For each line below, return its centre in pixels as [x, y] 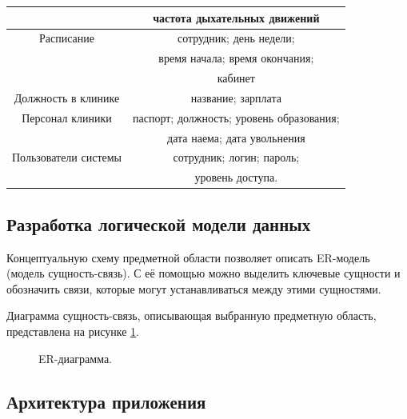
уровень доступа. [236, 177]
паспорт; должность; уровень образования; [236, 117]
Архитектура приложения [106, 401]
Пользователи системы [67, 157]
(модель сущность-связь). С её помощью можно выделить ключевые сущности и [203, 273]
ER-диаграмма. [76, 358]
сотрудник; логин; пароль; [236, 157]
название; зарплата [236, 97]
